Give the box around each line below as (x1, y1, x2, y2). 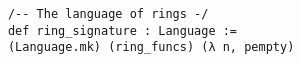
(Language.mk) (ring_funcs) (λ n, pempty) (7, 40, 295, 55)
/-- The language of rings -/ (7, 7, 209, 21)
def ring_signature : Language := (7, 23, 238, 38)
